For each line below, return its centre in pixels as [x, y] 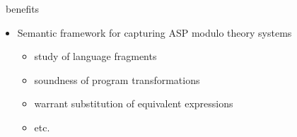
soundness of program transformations [117, 79]
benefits [22, 8]
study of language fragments [95, 56]
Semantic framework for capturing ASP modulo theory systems [155, 32]
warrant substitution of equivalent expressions [134, 103]
